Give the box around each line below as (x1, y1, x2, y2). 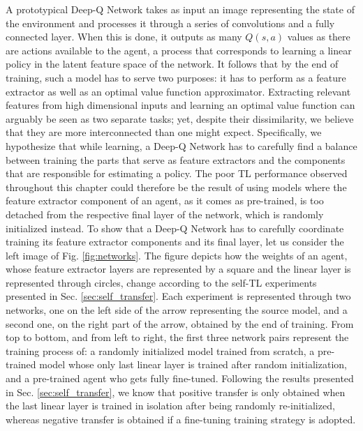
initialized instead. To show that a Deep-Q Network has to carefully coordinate (6, 220, 344, 235)
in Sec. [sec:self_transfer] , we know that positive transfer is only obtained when (6, 384, 346, 399)
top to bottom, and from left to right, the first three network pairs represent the (6, 330, 349, 345)
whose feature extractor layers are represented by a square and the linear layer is (6, 262, 351, 276)
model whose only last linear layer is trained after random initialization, (39, 357, 347, 372)
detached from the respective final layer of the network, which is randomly (6, 206, 324, 221)
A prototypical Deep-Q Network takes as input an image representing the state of (6, 2, 355, 16)
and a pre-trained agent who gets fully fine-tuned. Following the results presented (6, 371, 354, 386)
